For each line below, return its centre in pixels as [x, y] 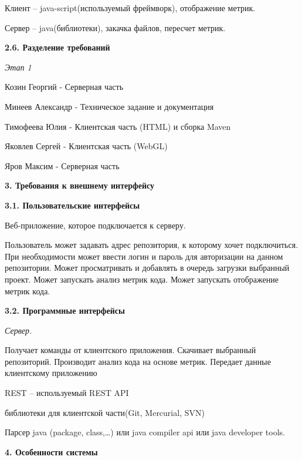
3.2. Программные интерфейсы [65, 310]
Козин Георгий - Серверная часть [64, 87]
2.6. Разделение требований [57, 47]
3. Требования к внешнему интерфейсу [80, 185]
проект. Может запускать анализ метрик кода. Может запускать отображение [142, 279]
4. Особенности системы [51, 451]
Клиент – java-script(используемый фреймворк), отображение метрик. [130, 8]
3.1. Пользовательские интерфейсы [72, 205]
